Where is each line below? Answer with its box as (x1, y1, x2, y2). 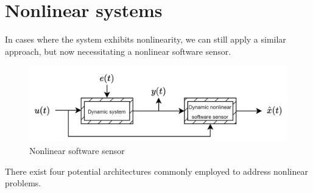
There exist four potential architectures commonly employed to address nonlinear (5, 164, 308, 177)
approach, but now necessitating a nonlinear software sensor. (5, 44, 231, 57)
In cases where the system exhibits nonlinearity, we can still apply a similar (5, 33, 286, 46)
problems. (5, 177, 41, 189)
